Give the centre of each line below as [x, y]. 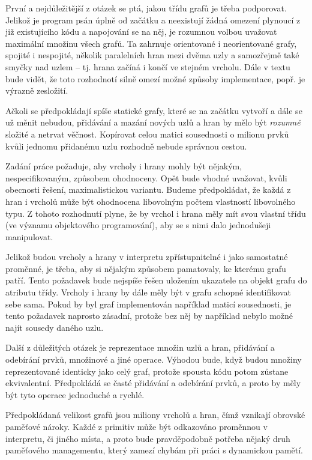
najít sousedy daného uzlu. [55, 327]
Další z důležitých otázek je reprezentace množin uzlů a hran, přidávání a [140, 347]
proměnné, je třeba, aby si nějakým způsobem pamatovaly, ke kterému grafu [146, 268]
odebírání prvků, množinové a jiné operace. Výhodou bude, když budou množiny [154, 359]
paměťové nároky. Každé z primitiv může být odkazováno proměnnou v [136, 426]
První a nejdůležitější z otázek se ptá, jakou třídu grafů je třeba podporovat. [146, 8]
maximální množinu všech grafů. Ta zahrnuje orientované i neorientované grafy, [151, 43]
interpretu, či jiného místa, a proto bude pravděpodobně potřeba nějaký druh [148, 438]
